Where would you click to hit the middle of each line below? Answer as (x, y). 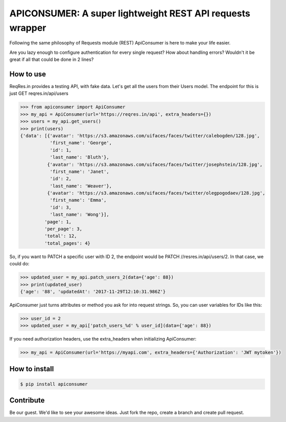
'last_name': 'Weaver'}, (81, 186)
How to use (28, 74)
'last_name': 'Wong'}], (79, 215)
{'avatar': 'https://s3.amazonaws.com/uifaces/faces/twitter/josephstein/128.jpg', (155, 164)
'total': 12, (61, 236)
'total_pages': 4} (67, 243)
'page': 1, (58, 222)
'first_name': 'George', (81, 143)
